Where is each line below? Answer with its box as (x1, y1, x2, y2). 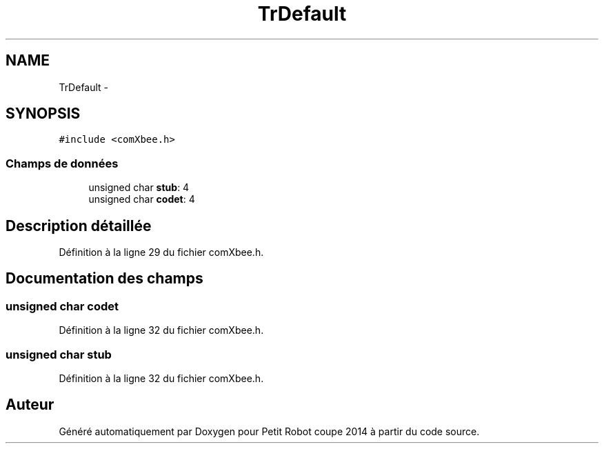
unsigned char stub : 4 (88, 181, 190, 194)
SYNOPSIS (6, 105, 81, 123)
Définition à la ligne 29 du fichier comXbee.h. (59, 246, 264, 259)
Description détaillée (6, 217, 152, 235)
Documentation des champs (6, 270, 203, 288)
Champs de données (6, 156, 119, 170)
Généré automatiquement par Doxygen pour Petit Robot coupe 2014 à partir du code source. (59, 425, 480, 437)
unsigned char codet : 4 (88, 193, 195, 206)
